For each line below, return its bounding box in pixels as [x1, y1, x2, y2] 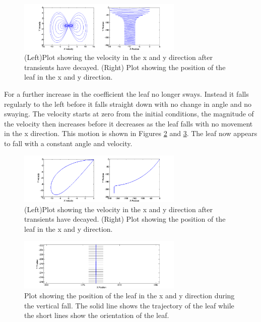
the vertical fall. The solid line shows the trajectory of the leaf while [24, 300, 234, 310]
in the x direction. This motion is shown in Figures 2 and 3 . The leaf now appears [4, 128, 257, 139]
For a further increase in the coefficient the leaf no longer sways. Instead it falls [4, 88, 249, 99]
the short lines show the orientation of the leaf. [24, 310, 169, 320]
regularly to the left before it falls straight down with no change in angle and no [4, 98, 252, 109]
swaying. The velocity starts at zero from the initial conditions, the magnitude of [4, 108, 254, 119]
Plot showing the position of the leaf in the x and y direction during [24, 290, 235, 301]
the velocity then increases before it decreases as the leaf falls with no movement [4, 118, 253, 128]
